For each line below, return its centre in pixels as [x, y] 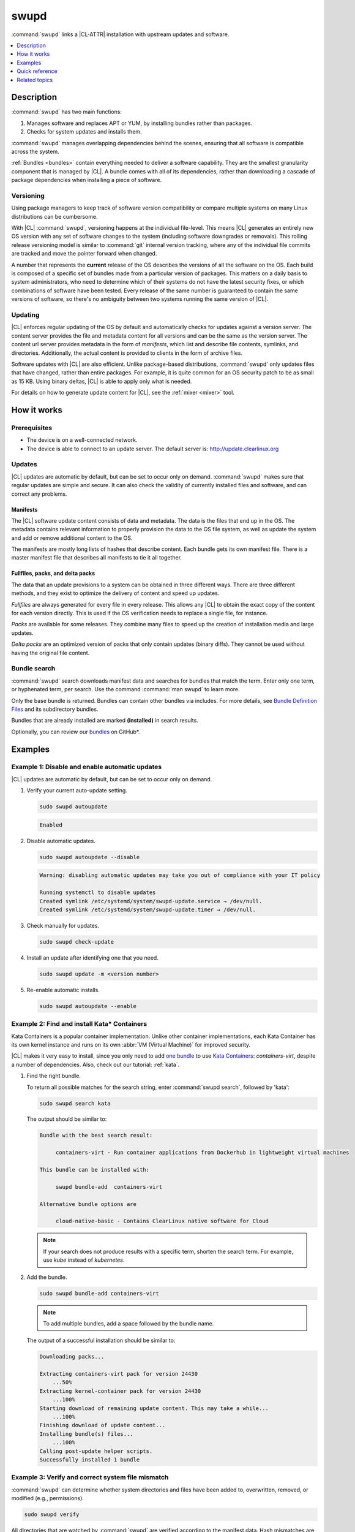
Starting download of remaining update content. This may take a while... [154, 1408]
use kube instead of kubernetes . [84, 1260]
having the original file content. [50, 653]
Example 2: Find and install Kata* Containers [79, 1024]
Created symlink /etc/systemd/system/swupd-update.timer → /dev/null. [148, 909]
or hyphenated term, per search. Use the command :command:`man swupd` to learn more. [125, 689]
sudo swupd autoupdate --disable [90, 857]
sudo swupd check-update [77, 942]
